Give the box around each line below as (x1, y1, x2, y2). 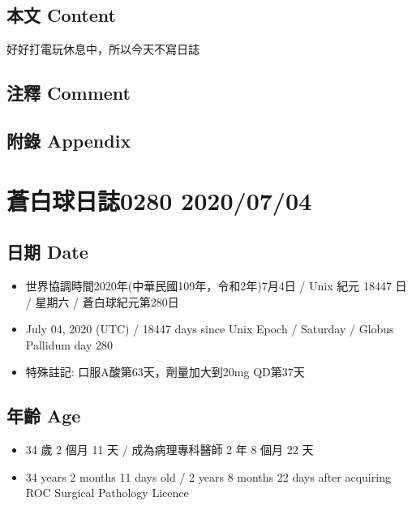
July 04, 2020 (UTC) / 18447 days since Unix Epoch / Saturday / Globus (25, 320, 394, 337)
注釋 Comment (6, 80, 131, 105)
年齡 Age (6, 403, 81, 428)
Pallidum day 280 (25, 336, 113, 353)
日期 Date (6, 239, 88, 264)
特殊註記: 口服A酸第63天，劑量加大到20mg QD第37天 (25, 363, 305, 380)
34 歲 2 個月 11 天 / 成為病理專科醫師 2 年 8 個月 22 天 (25, 441, 314, 458)
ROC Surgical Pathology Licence (25, 484, 189, 501)
